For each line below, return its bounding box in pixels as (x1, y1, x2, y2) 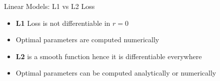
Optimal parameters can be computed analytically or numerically (15, 68, 216, 78)
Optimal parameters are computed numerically (15, 34, 159, 45)
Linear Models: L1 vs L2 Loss (4, 1, 95, 11)
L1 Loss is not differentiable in (15, 17, 110, 28)
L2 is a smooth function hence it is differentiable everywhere (15, 51, 202, 61)
